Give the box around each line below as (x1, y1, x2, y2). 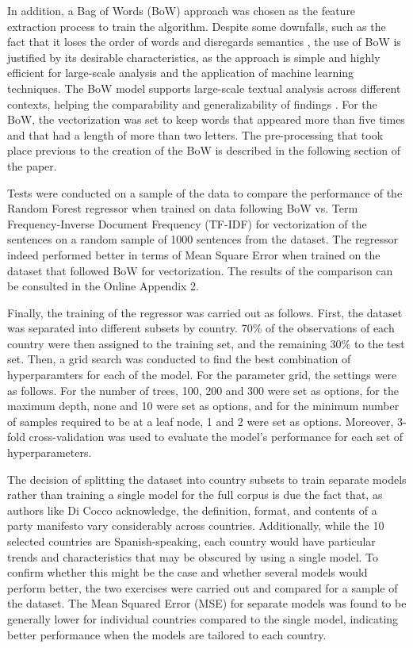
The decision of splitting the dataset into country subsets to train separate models (7, 470, 407, 487)
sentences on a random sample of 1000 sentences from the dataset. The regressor (7, 231, 399, 247)
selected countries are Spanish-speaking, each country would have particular (7, 533, 376, 549)
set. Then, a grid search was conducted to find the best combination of (7, 351, 351, 367)
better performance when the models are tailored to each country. (7, 626, 327, 642)
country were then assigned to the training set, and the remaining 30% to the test (7, 335, 405, 351)
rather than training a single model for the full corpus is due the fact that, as (7, 486, 383, 503)
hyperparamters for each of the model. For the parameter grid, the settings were (7, 366, 397, 383)
